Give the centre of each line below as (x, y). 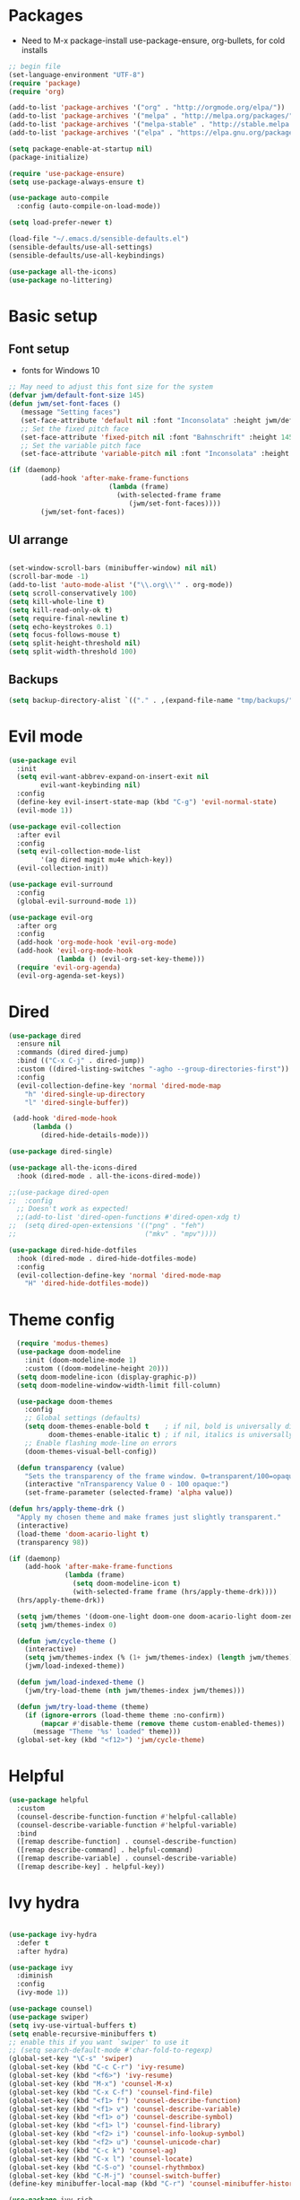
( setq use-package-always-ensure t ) (77, 182)
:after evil (39, 835)
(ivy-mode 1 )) (43, 1993)
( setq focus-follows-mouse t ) (65, 635)
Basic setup (53, 316)
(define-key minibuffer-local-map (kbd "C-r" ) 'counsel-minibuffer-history (153, 2184)
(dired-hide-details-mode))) (95, 1135)
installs (34, 49)
